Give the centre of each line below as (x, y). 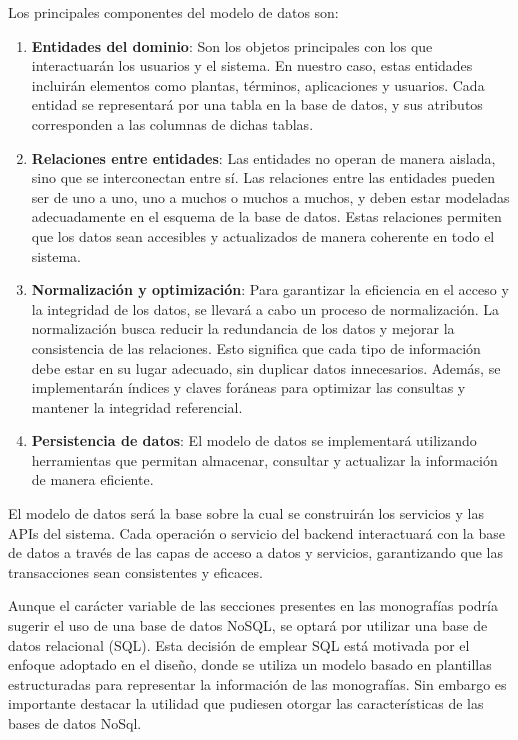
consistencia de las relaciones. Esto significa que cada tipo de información (256, 347)
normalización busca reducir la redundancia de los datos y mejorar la (243, 328)
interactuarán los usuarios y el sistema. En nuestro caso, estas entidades (252, 65)
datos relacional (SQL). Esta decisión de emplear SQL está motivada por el (239, 644)
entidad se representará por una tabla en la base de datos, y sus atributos (257, 104)
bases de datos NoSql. (75, 723)
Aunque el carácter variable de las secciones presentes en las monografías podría (253, 605)
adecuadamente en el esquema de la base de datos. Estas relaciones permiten (266, 216)
